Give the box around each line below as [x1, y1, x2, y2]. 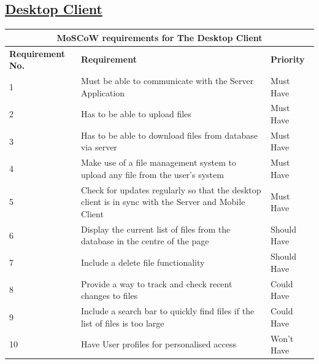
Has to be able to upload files [80, 107, 191, 120]
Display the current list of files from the [80, 222, 231, 235]
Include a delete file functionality [80, 256, 205, 268]
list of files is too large [80, 316, 164, 329]
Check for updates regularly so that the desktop [80, 183, 261, 196]
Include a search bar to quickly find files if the [80, 304, 255, 317]
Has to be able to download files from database [80, 128, 258, 141]
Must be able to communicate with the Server [80, 74, 254, 87]
